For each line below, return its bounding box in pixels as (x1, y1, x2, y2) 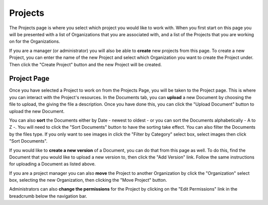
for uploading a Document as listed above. (9, 161, 96, 167)
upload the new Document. (9, 108, 65, 114)
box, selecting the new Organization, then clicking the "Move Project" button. (9, 177, 167, 183)
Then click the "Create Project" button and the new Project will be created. (9, 61, 162, 67)
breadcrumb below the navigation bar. (9, 193, 87, 199)
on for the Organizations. (9, 39, 61, 45)
